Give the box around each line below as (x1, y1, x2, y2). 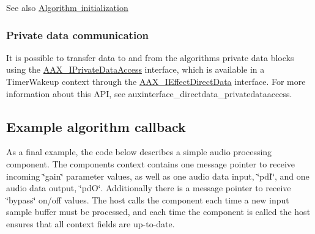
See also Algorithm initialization (6, 1, 128, 13)
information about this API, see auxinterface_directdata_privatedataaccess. (6, 87, 292, 100)
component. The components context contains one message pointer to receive (6, 157, 295, 170)
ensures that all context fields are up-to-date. (6, 217, 175, 230)
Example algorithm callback (6, 117, 186, 136)
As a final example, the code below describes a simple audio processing (6, 145, 272, 158)
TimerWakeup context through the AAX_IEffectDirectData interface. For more (6, 75, 306, 87)
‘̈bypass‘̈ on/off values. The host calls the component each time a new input (6, 193, 289, 206)
